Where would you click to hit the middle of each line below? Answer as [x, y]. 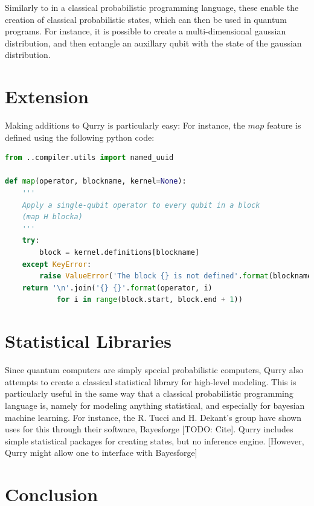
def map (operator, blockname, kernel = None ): [96, 181]
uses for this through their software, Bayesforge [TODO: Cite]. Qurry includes [149, 429]
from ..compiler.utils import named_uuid [89, 158]
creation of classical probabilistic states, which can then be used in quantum [146, 19]
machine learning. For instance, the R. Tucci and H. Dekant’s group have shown [153, 417]
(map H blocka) [52, 217]
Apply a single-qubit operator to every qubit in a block [141, 205]
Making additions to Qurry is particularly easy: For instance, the [125, 125]
